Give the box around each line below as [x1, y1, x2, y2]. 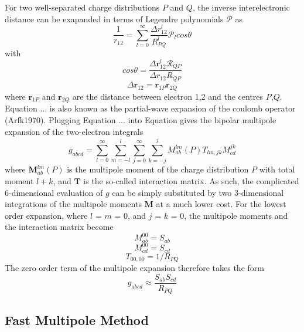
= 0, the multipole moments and [170, 209, 288, 221]
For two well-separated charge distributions [5, 1, 160, 13]
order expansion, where [5, 209, 88, 221]
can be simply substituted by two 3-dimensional [112, 186, 284, 198]
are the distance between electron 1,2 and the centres [72, 90, 264, 102]
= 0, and [114, 209, 146, 221]
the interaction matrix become [5, 221, 114, 233]
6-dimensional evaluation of [5, 186, 103, 198]
